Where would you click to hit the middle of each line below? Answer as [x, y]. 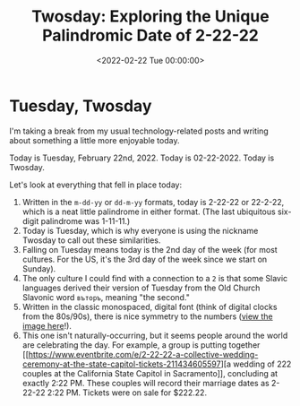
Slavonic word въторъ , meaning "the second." [106, 297]
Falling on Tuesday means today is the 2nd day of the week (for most [150, 249]
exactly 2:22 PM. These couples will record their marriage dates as [146, 383]
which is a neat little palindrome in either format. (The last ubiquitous [149, 212]
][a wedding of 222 [256, 364]
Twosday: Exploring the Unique [150, 17]
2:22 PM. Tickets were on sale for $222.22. [127, 393]
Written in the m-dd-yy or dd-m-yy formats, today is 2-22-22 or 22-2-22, [153, 202]
